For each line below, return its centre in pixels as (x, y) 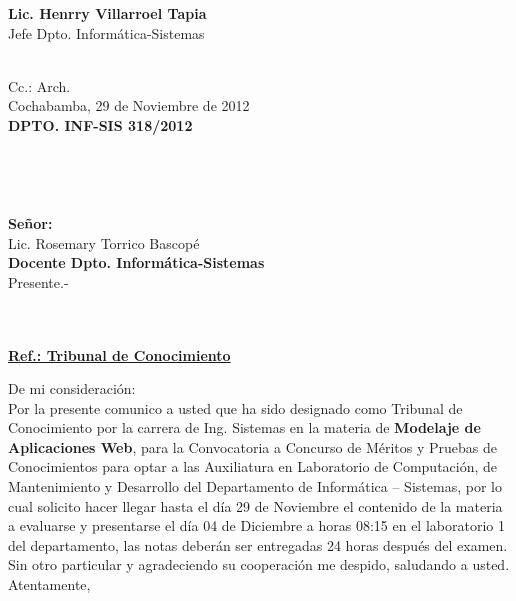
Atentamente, (49, 584)
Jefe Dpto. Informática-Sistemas (106, 32)
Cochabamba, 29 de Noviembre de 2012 (129, 105)
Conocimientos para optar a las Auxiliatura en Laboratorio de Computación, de (253, 466)
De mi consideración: (72, 388)
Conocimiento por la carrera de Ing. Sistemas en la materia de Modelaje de (244, 427)
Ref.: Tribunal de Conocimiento (119, 354)
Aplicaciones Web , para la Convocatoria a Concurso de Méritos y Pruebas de (252, 446)
